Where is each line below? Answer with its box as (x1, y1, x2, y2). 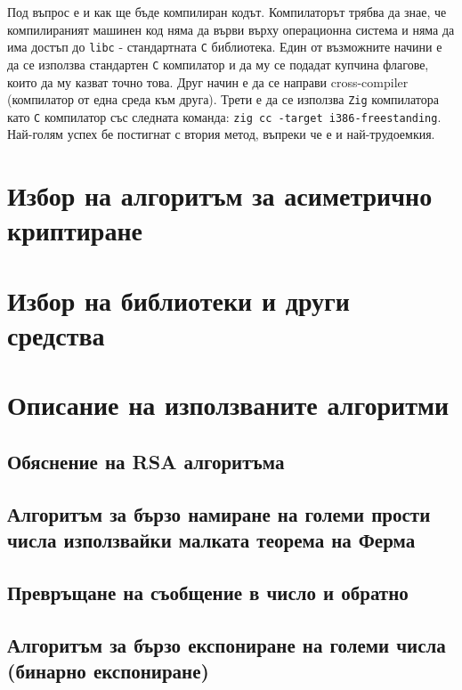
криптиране (7, 212, 142, 248)
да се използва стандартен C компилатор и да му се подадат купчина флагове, (7, 54, 429, 73)
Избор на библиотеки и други (7, 281, 350, 318)
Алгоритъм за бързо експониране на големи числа (7, 630, 446, 658)
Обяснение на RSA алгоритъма (7, 447, 285, 475)
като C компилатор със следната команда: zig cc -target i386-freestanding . (7, 107, 442, 126)
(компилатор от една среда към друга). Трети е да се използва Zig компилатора (7, 90, 439, 109)
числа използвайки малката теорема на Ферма (7, 526, 416, 554)
